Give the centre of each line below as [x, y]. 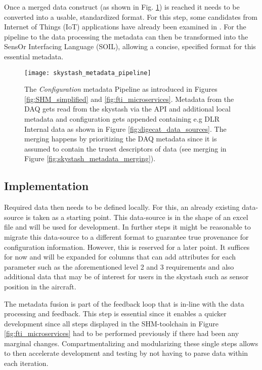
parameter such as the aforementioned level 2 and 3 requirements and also [119, 266]
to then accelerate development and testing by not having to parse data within [126, 353]
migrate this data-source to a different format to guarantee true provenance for [126, 236]
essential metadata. [34, 56]
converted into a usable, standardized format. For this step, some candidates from [131, 16]
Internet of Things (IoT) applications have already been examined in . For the [125, 27]
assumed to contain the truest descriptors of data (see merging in [125, 148]
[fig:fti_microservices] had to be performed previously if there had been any [122, 333]
